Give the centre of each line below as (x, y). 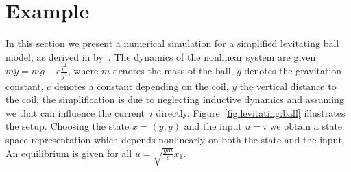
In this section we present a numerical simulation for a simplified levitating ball (172, 43)
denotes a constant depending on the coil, (142, 86)
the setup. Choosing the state (68, 126)
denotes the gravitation (293, 71)
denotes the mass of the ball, (173, 71)
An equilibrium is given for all (69, 153)
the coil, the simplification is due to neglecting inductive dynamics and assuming (175, 99)
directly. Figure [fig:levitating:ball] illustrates (251, 112)
